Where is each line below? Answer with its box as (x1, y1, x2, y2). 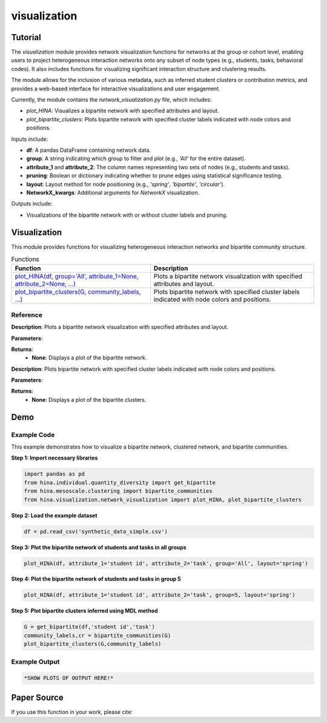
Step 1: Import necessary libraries (11, 454, 98, 461)
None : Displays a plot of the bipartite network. (31, 354, 147, 361)
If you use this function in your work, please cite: (11, 708, 133, 716)
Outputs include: (11, 200, 53, 208)
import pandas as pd (24, 470, 85, 478)
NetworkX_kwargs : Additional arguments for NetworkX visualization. (26, 189, 200, 196)
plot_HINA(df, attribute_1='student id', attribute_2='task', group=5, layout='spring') (24, 592, 296, 599)
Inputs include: (11, 135, 48, 143)
